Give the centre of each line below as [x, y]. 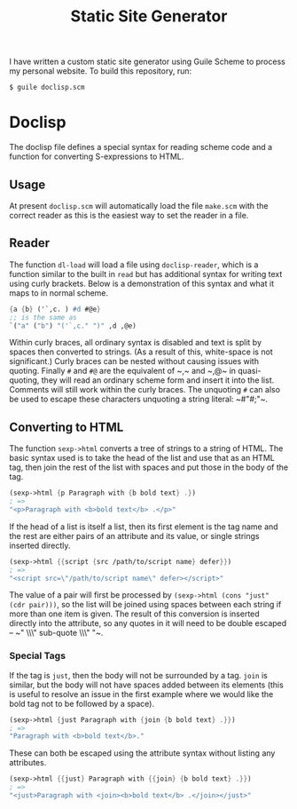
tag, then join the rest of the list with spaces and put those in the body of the [149, 467]
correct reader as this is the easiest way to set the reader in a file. [129, 215]
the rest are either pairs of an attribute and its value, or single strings [134, 535]
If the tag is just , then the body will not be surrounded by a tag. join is [138, 675]
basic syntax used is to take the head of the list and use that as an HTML [142, 458]
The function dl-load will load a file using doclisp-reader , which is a [134, 265]
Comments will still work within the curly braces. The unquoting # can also [145, 390]
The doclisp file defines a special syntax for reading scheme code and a [141, 147]
